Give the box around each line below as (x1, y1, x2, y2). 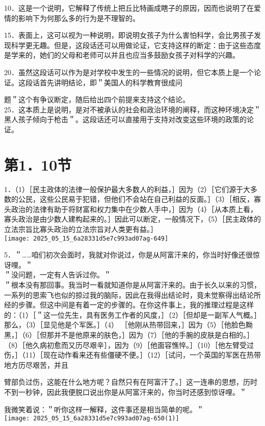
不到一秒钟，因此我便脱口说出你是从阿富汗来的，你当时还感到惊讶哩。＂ (4, 387, 247, 397)
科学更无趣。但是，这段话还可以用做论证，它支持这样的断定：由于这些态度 (11, 39, 261, 50)
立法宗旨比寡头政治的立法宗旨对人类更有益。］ (4, 224, 157, 234)
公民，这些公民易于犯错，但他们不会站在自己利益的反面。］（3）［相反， (18, 194, 254, 204)
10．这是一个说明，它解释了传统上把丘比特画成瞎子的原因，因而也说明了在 (4, 3, 254, 13)
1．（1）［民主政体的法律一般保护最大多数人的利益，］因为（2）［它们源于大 (4, 183, 250, 194)
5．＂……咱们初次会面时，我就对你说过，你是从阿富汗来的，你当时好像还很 (4, 249, 253, 260)
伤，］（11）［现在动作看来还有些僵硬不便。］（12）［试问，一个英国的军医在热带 (4, 349, 261, 360)
